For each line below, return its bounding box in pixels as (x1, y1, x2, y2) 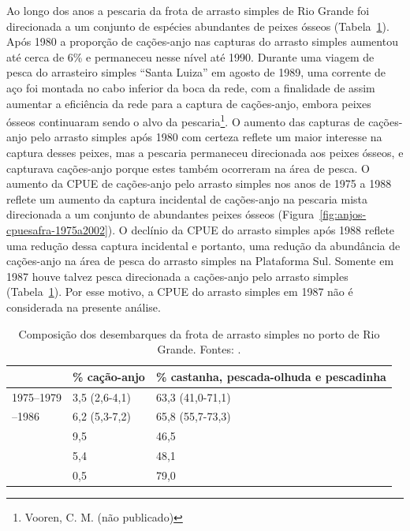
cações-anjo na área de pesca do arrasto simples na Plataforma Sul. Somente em (6, 252, 394, 269)
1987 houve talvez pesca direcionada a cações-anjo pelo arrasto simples (6, 267, 348, 284)
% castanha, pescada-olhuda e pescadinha (155, 368, 386, 384)
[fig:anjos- (319, 206, 367, 222)
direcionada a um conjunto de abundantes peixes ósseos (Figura (6, 206, 315, 222)
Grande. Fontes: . (157, 341, 241, 357)
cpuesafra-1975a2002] (6, 221, 108, 237)
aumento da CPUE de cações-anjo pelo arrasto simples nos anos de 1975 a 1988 (6, 175, 392, 192)
